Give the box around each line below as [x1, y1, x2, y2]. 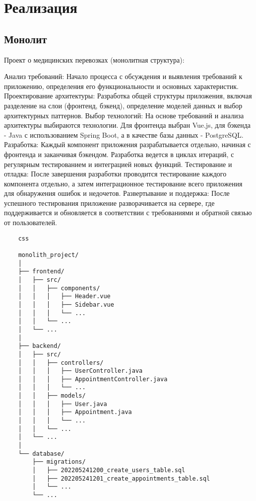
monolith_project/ [18, 251, 79, 258]
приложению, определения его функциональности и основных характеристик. [4, 81, 239, 91]
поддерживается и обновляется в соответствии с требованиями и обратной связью [4, 207, 252, 218]
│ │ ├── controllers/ [18, 359, 104, 366]
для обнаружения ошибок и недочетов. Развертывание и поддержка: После [4, 188, 230, 198]
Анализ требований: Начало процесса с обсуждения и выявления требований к [4, 71, 243, 82]
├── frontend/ [18, 268, 64, 275]
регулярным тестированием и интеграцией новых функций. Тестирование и [4, 159, 232, 169]
